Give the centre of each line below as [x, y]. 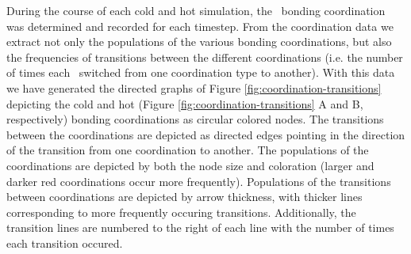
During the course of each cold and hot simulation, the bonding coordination [196, 10]
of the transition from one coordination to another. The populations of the [188, 150]
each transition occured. [65, 243]
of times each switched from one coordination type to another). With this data [201, 72]
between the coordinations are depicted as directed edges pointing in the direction [206, 134]
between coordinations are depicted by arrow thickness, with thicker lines [184, 197]
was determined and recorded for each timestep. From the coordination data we [200, 26]
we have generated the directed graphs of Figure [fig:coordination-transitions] [194, 87]
